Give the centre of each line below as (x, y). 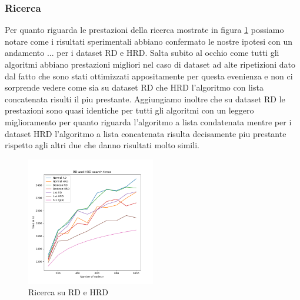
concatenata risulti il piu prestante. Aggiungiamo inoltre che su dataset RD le (145, 99)
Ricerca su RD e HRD (68, 292)
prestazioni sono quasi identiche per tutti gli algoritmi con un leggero (129, 110)
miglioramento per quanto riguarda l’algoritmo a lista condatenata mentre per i (148, 121)
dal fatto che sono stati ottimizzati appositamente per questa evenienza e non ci (149, 76)
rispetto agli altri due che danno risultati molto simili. (102, 145)
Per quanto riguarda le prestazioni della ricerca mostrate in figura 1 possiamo (144, 30)
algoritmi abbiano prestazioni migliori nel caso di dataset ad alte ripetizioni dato (150, 64)
